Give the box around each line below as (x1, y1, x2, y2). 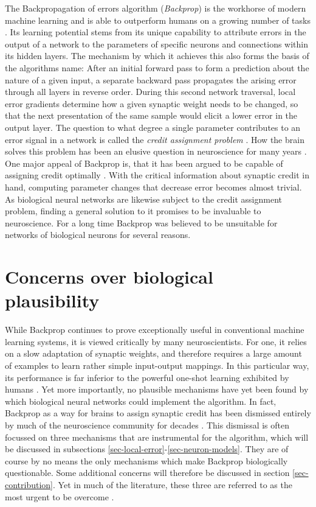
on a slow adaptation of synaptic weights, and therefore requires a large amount (5, 347, 302, 360)
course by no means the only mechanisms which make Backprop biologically (5, 454, 288, 467)
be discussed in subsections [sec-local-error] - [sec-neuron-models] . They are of (5, 442, 289, 455)
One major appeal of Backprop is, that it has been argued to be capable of (5, 156, 283, 169)
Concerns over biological (5, 264, 213, 289)
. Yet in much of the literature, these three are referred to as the (53, 478, 292, 491)
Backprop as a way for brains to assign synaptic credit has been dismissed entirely (5, 407, 311, 419)
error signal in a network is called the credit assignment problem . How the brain (5, 133, 304, 145)
